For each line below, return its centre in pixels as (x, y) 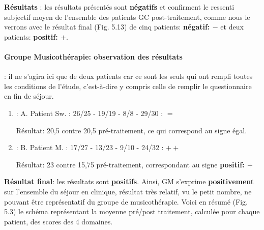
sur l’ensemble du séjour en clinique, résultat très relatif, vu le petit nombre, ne (128, 191)
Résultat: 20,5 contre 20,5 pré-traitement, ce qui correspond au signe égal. (131, 130)
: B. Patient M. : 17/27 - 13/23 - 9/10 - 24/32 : (90, 147)
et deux (232, 27)
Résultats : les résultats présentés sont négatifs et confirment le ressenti (119, 7)
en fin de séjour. (29, 96)
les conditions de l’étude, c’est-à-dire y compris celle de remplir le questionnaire (128, 86)
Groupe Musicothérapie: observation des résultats (93, 56)
